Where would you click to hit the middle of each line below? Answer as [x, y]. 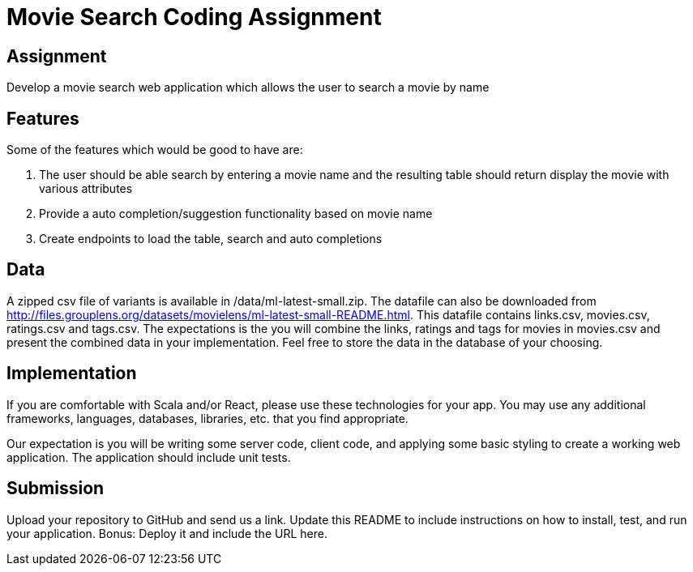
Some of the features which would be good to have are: [155, 150]
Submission [56, 489]
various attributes [86, 189]
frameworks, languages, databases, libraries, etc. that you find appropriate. [207, 418]
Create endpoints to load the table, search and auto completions [211, 239]
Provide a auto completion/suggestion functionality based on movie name [236, 214]
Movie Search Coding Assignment [194, 17]
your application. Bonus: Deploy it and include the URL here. [167, 533]
